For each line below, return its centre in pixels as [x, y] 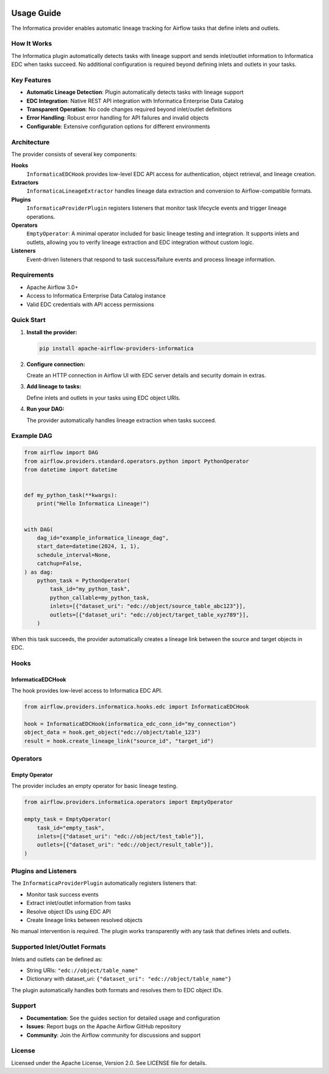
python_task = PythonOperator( [83, 580]
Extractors [25, 182]
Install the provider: [52, 332]
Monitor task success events [62, 894]
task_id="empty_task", [71, 828]
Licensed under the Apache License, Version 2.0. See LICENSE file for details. [109, 1063]
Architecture [30, 142]
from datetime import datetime [71, 469]
